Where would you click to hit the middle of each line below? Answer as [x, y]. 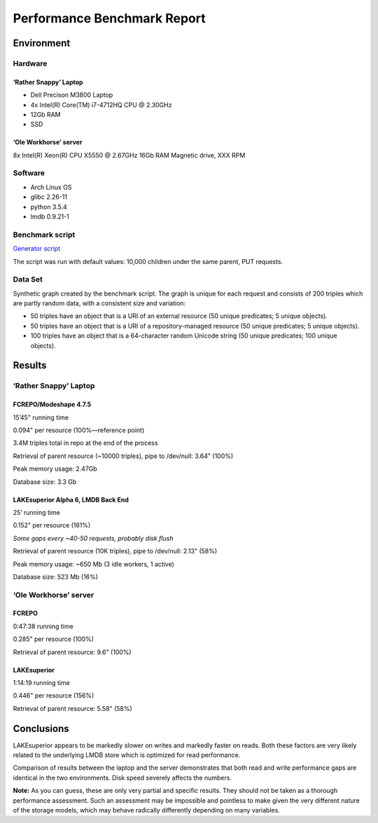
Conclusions [41, 728]
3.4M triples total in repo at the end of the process [85, 443]
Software [29, 173]
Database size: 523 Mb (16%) [55, 576]
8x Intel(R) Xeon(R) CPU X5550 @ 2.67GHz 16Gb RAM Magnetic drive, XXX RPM [129, 155]
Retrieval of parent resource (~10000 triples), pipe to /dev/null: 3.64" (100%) [123, 456]
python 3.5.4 [49, 207]
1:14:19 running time [41, 683]
